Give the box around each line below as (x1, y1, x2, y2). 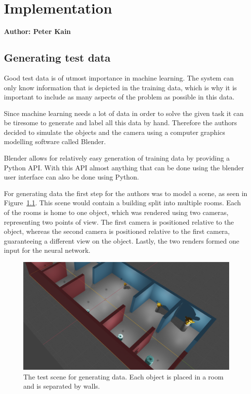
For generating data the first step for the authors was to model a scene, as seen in (4, 188, 248, 198)
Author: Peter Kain (4, 26, 71, 36)
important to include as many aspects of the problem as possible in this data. (4, 92, 234, 102)
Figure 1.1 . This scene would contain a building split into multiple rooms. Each (4, 197, 241, 208)
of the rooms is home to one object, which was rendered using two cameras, (4, 207, 229, 217)
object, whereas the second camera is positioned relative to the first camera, (4, 226, 230, 236)
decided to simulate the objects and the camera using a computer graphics (4, 127, 225, 137)
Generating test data (4, 50, 111, 65)
